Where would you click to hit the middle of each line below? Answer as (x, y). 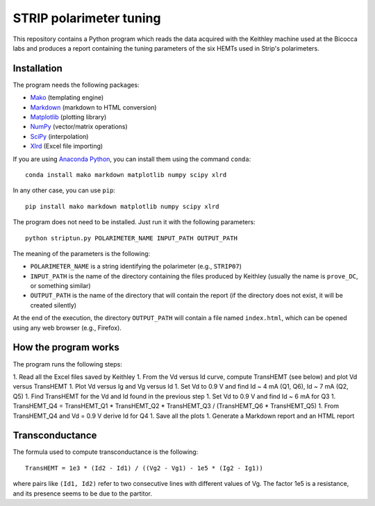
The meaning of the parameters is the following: (82, 253)
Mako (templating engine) (67, 98)
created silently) (53, 305)
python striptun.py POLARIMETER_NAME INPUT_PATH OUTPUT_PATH (131, 238)
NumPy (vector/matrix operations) (79, 127)
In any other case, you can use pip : (64, 190)
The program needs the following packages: (76, 85)
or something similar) (60, 286)
